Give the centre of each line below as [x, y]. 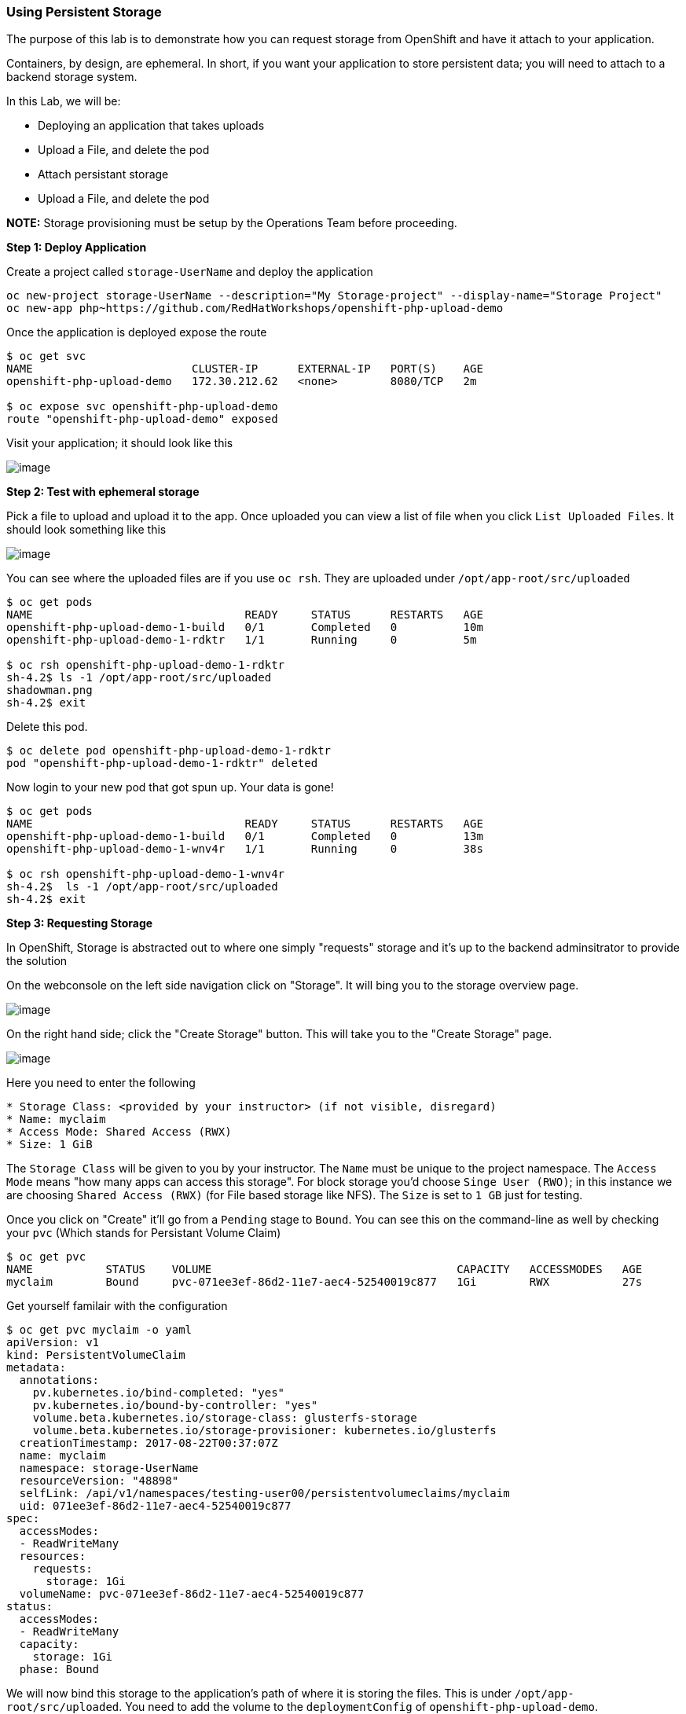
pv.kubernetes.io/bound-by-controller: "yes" [175, 1406]
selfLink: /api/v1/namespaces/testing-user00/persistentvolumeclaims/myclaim [264, 1494]
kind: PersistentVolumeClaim [96, 1355]
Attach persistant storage [103, 174]
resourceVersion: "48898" [99, 1481]
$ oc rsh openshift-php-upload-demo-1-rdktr [146, 665]
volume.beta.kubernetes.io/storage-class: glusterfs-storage [225, 1418]
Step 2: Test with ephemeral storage [103, 492]
